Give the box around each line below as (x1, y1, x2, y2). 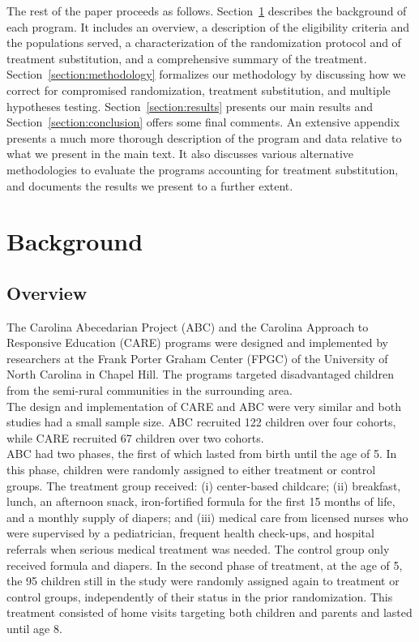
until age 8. (6, 619, 62, 636)
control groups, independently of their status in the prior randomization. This (6, 588, 393, 605)
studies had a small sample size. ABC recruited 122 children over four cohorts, (6, 413, 396, 430)
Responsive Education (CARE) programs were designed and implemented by (6, 334, 388, 351)
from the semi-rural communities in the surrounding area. (6, 382, 293, 399)
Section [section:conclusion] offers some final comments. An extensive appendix (6, 113, 400, 131)
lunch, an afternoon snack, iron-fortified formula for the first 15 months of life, (6, 493, 395, 510)
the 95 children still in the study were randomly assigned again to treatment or (6, 572, 400, 589)
